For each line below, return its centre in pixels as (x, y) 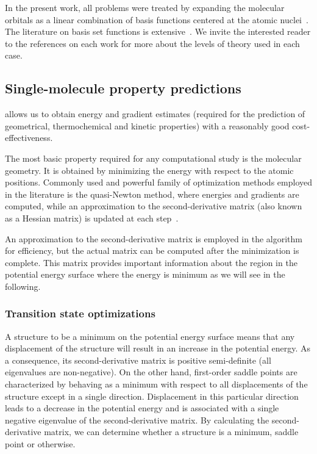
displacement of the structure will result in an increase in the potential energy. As (158, 348)
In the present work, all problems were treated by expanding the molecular (145, 7)
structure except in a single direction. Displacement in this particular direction (152, 396)
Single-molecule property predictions (123, 88)
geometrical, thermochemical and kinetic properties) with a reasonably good (147, 125)
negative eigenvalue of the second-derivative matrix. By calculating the (137, 420)
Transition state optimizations (80, 313)
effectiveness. (29, 138)
